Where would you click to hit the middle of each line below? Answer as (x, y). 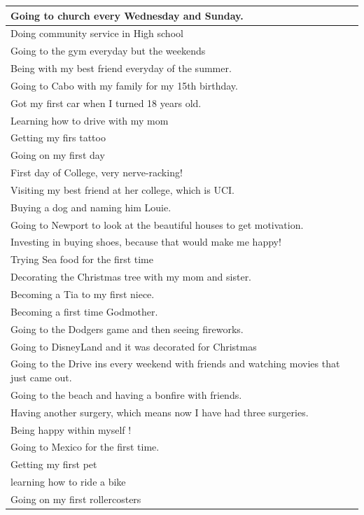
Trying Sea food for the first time (82, 259)
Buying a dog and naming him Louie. (91, 207)
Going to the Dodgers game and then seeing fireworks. (127, 329)
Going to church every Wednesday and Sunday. (127, 15)
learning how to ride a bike (68, 482)
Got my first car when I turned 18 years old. (106, 103)
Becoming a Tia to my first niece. (83, 294)
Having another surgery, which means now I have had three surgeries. (160, 412)
